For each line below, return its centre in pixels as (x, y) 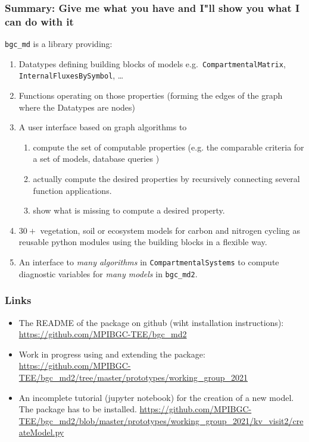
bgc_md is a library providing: (59, 44)
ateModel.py (41, 432)
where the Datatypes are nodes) (77, 107)
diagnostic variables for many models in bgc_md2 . (108, 273)
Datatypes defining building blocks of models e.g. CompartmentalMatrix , (152, 63)
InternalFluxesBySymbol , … (71, 75)
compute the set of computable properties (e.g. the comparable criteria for (168, 147)
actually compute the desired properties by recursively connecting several (166, 179)
